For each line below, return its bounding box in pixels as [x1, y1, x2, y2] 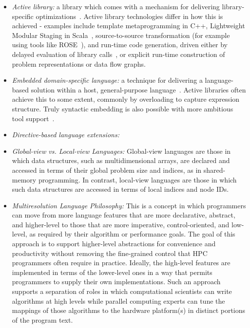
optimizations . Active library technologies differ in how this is [36, 11, 223, 21]
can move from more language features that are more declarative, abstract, [12, 210, 235, 220]
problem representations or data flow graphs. [12, 58, 146, 69]
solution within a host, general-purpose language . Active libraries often [31, 84, 246, 94]
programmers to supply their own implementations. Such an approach [12, 276, 221, 287]
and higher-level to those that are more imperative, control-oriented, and [12, 219, 230, 229]
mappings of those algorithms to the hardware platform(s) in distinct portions [12, 305, 246, 315]
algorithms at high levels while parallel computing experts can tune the [12, 295, 225, 306]
